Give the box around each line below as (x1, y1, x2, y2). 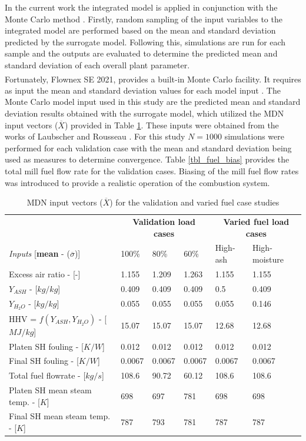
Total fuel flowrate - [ (9, 369, 86, 382)
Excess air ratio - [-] (9, 267, 81, 280)
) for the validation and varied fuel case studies (109, 196, 280, 208)
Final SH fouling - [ (9, 354, 79, 367)
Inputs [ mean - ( (9, 247, 70, 260)
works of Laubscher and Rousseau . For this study (5, 130, 185, 142)
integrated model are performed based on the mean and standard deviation (5, 24, 276, 37)
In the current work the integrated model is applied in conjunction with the (5, 1, 278, 13)
